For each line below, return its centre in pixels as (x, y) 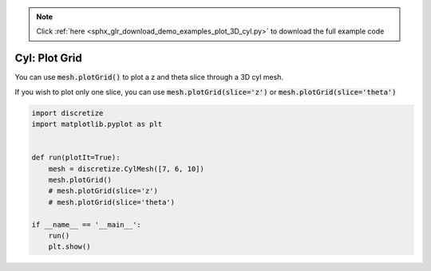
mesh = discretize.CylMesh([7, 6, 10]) (127, 169)
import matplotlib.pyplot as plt (97, 124)
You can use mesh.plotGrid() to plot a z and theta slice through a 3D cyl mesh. (149, 77)
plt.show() (69, 247)
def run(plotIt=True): (76, 158)
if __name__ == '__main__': (86, 224)
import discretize (67, 113)
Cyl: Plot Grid (49, 59)
